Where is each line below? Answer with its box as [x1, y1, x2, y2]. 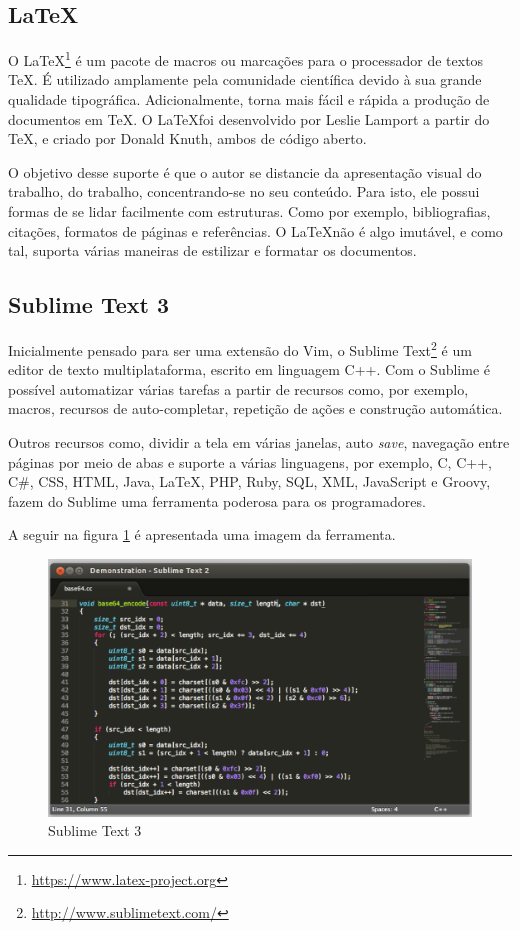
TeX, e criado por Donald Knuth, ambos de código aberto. [8, 128, 367, 149]
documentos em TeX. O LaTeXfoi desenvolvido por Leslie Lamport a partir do [8, 108, 490, 129]
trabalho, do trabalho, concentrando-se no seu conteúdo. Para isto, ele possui [8, 181, 480, 202]
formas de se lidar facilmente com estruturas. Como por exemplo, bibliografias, [8, 201, 491, 222]
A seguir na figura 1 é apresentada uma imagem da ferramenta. [8, 524, 396, 545]
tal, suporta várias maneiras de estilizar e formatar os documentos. [8, 240, 417, 261]
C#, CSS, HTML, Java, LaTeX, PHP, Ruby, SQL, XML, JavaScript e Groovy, [8, 471, 491, 492]
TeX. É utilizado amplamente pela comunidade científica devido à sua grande [8, 69, 482, 90]
